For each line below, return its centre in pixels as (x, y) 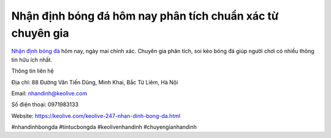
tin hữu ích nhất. (32, 60)
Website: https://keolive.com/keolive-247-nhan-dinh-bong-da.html (96, 115)
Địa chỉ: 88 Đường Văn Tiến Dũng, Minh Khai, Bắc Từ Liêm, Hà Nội (95, 82)
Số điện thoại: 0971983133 (45, 104)
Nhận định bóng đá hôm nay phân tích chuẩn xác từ (145, 16)
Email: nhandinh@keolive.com (49, 93)
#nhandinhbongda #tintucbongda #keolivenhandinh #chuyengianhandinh (104, 127)
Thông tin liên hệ (33, 71)
